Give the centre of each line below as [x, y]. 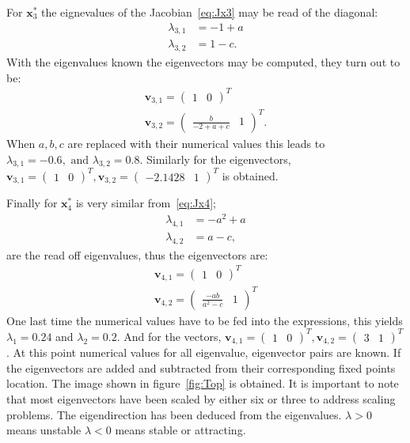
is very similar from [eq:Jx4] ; [146, 203]
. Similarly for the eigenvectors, [215, 159]
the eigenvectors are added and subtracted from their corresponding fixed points [201, 367]
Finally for [32, 203]
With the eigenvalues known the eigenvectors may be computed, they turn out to [203, 62]
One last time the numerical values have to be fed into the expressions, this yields [205, 320]
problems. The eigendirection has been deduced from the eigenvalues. [174, 414]
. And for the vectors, [169, 336]
